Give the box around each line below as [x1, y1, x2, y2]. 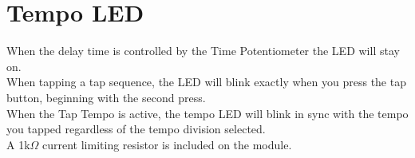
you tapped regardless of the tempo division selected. [6, 120, 266, 137]
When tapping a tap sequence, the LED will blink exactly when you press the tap [6, 73, 406, 90]
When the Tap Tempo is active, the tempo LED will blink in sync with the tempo [6, 105, 409, 121]
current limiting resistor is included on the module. [42, 136, 292, 152]
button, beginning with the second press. [6, 89, 206, 105]
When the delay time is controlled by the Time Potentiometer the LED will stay [6, 42, 400, 59]
